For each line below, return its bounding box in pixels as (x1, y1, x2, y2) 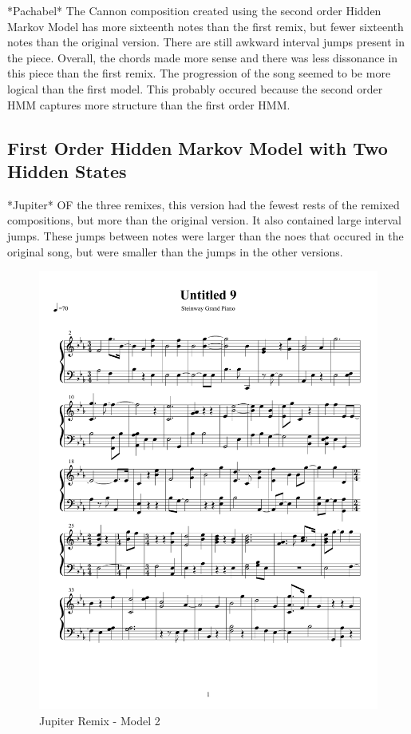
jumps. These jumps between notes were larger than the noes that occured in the (7, 227, 404, 244)
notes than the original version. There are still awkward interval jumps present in (7, 34, 405, 50)
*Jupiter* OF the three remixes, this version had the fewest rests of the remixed (7, 196, 400, 212)
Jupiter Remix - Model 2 (39, 712, 160, 728)
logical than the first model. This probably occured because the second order (7, 80, 383, 97)
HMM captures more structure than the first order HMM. (7, 96, 290, 113)
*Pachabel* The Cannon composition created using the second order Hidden (7, 2, 381, 18)
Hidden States (7, 158, 127, 183)
